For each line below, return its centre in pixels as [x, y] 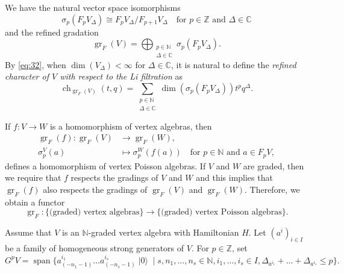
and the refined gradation [52, 32]
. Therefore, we [272, 189]
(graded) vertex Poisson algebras [221, 212]
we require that [33, 177]
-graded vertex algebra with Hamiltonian [164, 232]
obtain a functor [35, 202]
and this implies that [234, 177]
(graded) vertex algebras [95, 212]
